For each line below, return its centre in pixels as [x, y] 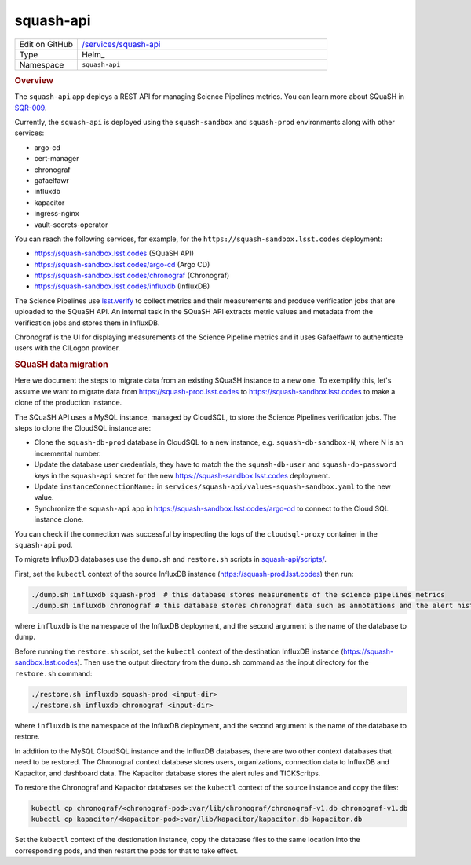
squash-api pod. [44, 544]
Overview [34, 80]
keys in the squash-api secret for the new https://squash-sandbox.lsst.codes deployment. [182, 475]
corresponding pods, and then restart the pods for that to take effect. [126, 850]
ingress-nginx [57, 214]
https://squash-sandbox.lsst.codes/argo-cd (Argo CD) [122, 264]
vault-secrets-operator [71, 225]
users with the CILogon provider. [68, 348]
